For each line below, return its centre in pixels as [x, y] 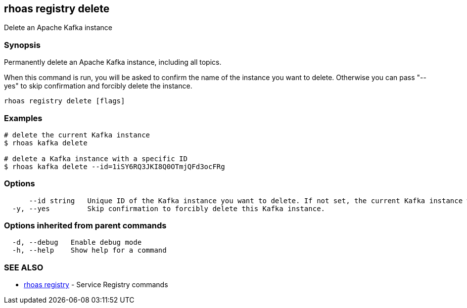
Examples [23, 118]
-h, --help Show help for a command [89, 250]
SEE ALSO [24, 267]
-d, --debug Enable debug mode [77, 242]
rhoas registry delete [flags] [65, 101]
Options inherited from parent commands [85, 226]
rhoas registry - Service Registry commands [96, 285]
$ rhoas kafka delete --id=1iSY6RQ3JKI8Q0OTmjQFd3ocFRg [115, 166]
